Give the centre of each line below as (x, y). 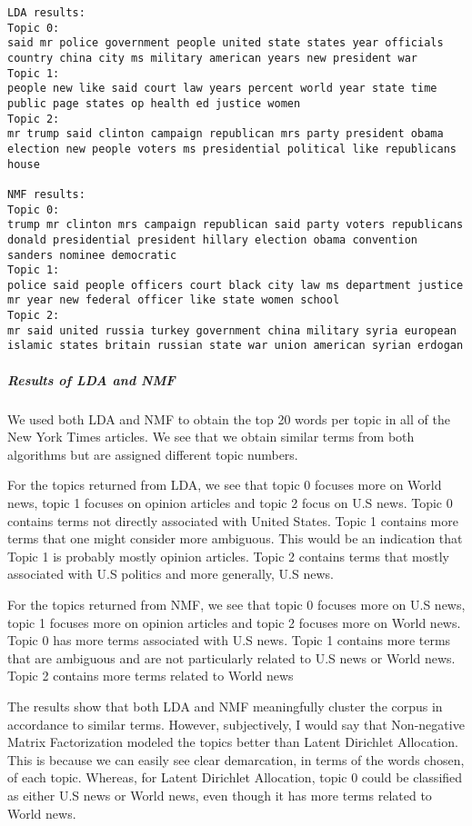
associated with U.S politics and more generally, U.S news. (171, 574)
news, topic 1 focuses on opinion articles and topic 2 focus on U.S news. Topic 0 (230, 503)
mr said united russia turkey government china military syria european (232, 330)
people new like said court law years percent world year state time (222, 89)
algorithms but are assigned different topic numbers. (153, 454)
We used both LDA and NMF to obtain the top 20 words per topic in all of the (229, 418)
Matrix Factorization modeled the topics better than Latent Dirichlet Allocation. (233, 742)
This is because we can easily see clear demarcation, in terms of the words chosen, (236, 759)
